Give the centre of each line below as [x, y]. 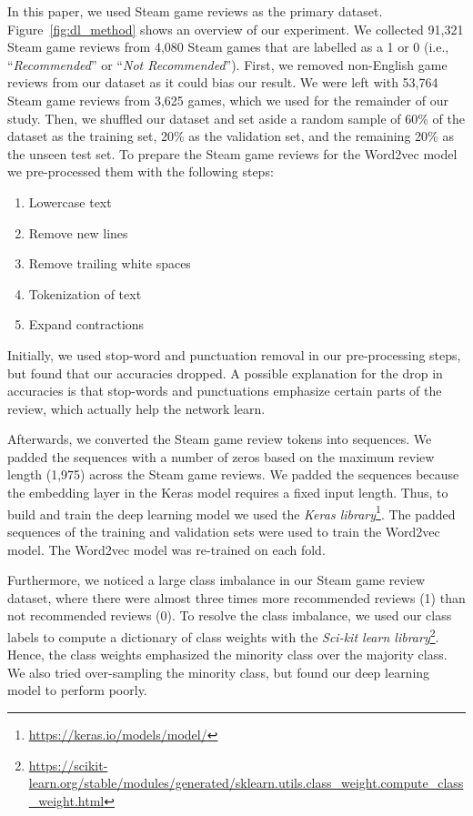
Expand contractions [86, 324]
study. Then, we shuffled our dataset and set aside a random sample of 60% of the [236, 118]
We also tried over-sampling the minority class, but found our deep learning [219, 672]
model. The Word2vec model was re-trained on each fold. [166, 549]
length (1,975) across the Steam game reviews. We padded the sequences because [233, 474]
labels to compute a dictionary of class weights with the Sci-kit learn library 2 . [223, 635]
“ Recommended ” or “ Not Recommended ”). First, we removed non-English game [227, 64]
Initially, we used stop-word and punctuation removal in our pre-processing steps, [234, 354]
